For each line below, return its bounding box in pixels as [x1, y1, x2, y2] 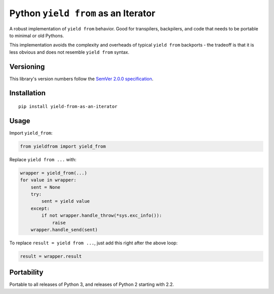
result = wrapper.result [20, 253, 82, 259]
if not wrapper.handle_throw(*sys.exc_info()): [41, 213, 162, 218]
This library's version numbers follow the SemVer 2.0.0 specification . [9, 76, 154, 82]
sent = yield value [41, 198, 90, 204]
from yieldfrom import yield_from [20, 143, 106, 149]
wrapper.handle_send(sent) [30, 227, 98, 233]
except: [30, 205, 50, 211]
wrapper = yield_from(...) [20, 170, 87, 176]
